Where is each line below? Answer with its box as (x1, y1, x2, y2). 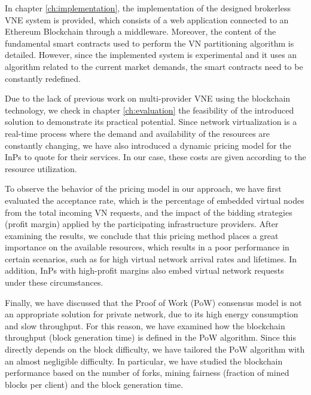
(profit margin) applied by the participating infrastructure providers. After (5, 218, 279, 230)
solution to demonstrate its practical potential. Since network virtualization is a (5, 115, 297, 128)
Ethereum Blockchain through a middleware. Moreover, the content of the (5, 25, 276, 38)
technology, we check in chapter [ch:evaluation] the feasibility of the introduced (5, 103, 294, 116)
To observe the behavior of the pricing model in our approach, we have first (5, 182, 282, 195)
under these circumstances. (5, 276, 103, 289)
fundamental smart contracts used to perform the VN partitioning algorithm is (5, 36, 294, 49)
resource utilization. (5, 162, 77, 174)
